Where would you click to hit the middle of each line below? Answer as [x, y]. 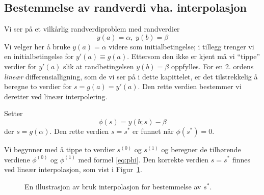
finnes [241, 159]
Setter [14, 113]
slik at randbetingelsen [98, 66]
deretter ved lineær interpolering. [56, 96]
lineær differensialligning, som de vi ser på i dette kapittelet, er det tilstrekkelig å [131, 76]
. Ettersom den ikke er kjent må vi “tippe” [194, 56]
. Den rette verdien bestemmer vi [190, 86]
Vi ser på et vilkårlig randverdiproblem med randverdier [92, 29]
